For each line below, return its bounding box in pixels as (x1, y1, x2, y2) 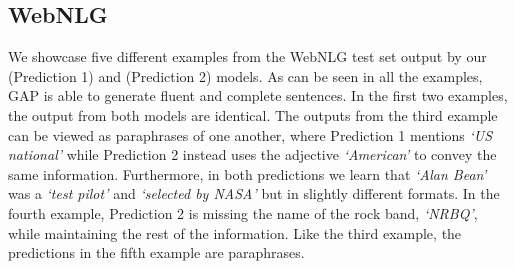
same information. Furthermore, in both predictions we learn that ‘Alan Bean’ (8, 163, 487, 184)
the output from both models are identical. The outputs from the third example (8, 104, 498, 125)
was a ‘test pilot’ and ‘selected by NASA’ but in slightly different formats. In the (8, 183, 500, 204)
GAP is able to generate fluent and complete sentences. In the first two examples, (8, 85, 508, 106)
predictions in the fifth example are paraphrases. (8, 242, 305, 263)
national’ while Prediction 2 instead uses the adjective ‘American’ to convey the (8, 144, 497, 165)
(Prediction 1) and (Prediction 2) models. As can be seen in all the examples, (8, 65, 483, 86)
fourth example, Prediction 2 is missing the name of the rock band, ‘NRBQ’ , (8, 202, 478, 223)
